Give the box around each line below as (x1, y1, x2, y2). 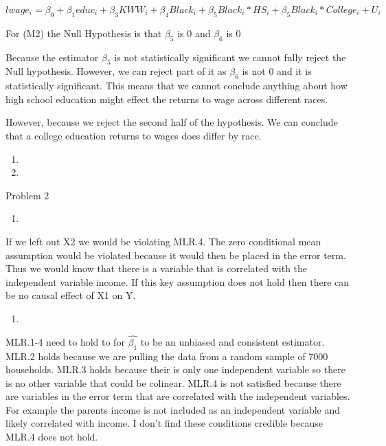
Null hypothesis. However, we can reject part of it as (5, 64, 227, 78)
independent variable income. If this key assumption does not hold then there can (5, 274, 350, 289)
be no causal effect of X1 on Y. (5, 288, 136, 302)
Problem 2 (5, 188, 49, 202)
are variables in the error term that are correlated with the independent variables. (5, 389, 350, 403)
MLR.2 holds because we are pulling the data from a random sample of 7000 (5, 348, 328, 363)
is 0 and (177, 25, 211, 40)
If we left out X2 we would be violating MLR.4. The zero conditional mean (5, 234, 321, 248)
